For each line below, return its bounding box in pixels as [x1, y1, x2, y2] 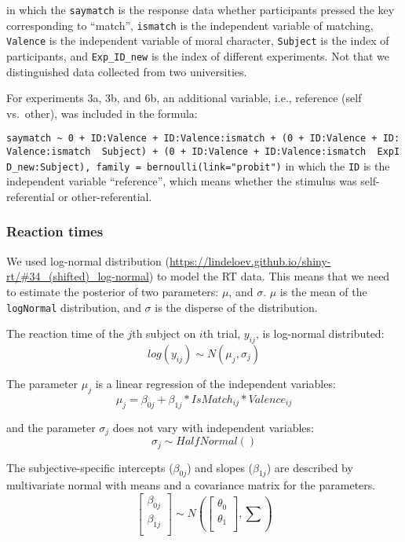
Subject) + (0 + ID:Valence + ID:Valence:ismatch [101, 146, 367, 158]
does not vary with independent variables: [112, 419, 314, 435]
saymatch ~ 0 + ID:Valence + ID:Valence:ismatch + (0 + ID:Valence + [6, 133, 378, 145]
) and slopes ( [187, 459, 254, 475]
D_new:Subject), [6, 161, 91, 173]
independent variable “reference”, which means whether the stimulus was [6, 173, 357, 189]
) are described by [266, 459, 353, 475]
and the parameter [6, 419, 96, 435]
